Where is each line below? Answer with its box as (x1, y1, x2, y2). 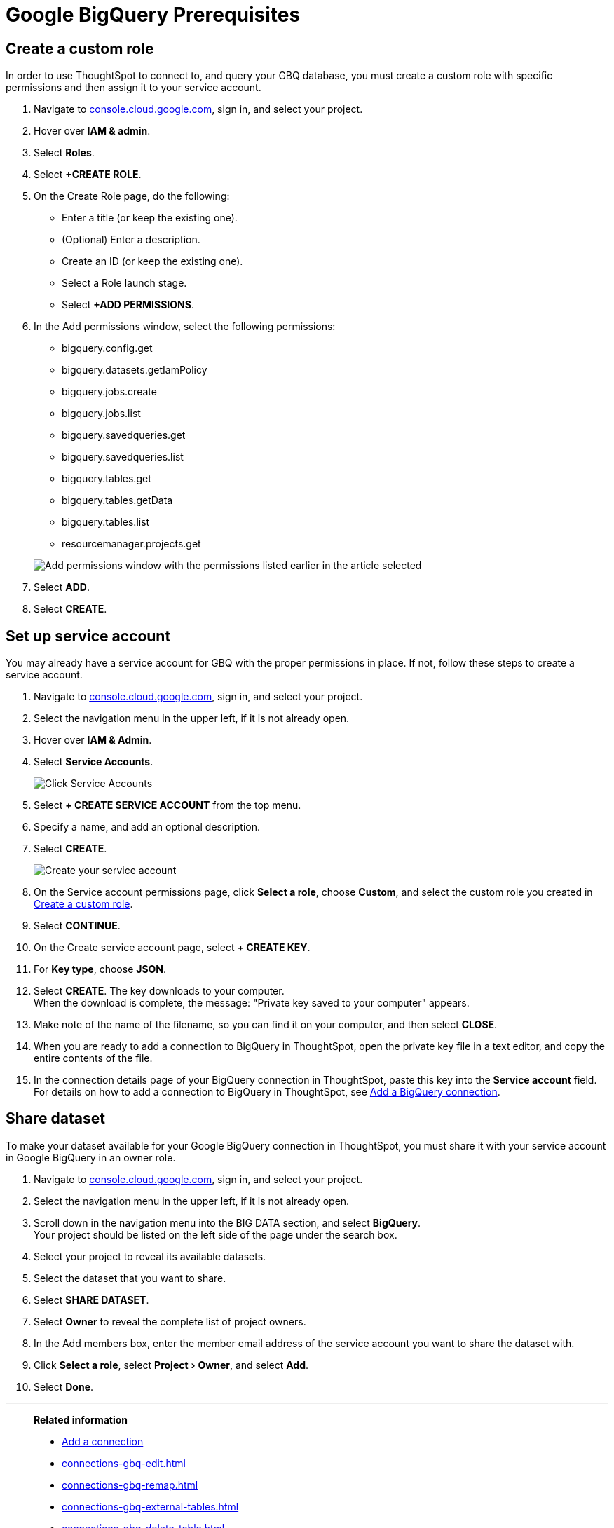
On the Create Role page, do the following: (34, 190, 230, 203)
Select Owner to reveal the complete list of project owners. (34, 1315, 306, 1328)
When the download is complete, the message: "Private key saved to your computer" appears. (34, 997, 470, 1009)
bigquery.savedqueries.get (62, 429, 186, 442)
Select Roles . (34, 146, 95, 159)
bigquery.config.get (62, 342, 153, 355)
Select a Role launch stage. (62, 277, 187, 289)
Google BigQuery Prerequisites (6, 3, 301, 27)
